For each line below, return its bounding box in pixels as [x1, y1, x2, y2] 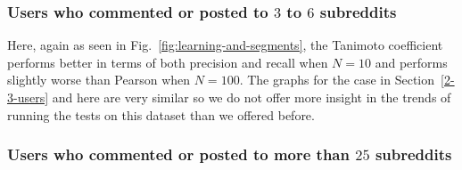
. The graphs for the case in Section [239, 70, 435, 89]
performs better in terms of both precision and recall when [7, 53, 328, 71]
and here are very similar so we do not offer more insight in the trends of [52, 88, 451, 106]
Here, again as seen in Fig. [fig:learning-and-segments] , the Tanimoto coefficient [7, 36, 443, 54]
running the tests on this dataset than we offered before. [7, 105, 315, 124]
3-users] [7, 88, 49, 106]
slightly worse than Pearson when [7, 70, 191, 89]
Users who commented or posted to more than [7, 143, 350, 166]
